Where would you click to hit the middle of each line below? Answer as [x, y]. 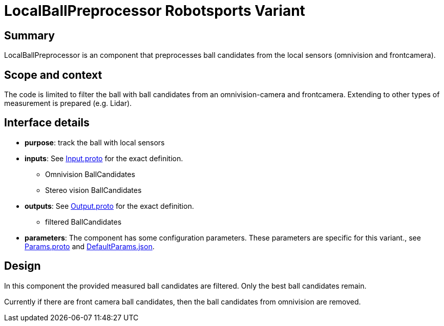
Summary [29, 35]
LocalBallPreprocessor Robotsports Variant [155, 11]
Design [23, 266]
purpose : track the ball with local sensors [95, 142]
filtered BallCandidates [83, 222]
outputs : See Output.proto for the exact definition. [109, 206]
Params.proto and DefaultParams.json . [90, 246]
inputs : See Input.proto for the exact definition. [104, 158]
